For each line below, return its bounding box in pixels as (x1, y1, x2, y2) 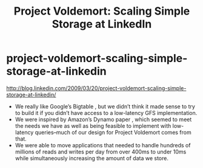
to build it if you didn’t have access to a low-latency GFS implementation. (15, 109, 198, 116)
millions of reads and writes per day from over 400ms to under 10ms (15, 148, 187, 155)
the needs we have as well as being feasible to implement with (15, 122, 171, 129)
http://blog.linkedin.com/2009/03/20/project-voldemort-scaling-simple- (6, 84, 187, 92)
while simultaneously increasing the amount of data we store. (15, 154, 168, 162)
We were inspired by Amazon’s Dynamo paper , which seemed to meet (15, 116, 192, 123)
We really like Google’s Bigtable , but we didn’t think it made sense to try (15, 102, 196, 110)
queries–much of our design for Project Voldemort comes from (35, 128, 192, 136)
